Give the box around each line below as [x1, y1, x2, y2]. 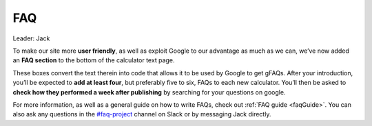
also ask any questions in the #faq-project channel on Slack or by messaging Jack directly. [12, 110, 271, 118]
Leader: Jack [12, 34, 50, 42]
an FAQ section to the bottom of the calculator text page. [12, 56, 175, 64]
